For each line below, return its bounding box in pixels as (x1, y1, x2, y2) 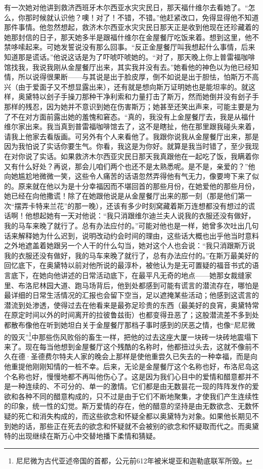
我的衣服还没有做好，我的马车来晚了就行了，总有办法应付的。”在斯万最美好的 (4, 250, 259, 260)
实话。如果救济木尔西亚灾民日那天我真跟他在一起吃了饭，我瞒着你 (39, 150, 259, 161)
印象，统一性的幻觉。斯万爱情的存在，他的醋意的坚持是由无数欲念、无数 (11, 401, 252, 411)
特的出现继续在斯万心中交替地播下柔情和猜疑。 (4, 431, 160, 441)
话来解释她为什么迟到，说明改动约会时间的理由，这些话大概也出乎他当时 (4, 230, 245, 241)
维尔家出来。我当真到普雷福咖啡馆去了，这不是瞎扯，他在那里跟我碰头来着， (4, 121, 259, 132)
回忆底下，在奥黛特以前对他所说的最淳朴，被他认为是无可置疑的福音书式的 (4, 260, 252, 270)
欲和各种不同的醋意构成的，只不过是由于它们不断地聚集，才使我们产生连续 (4, 390, 252, 401)
